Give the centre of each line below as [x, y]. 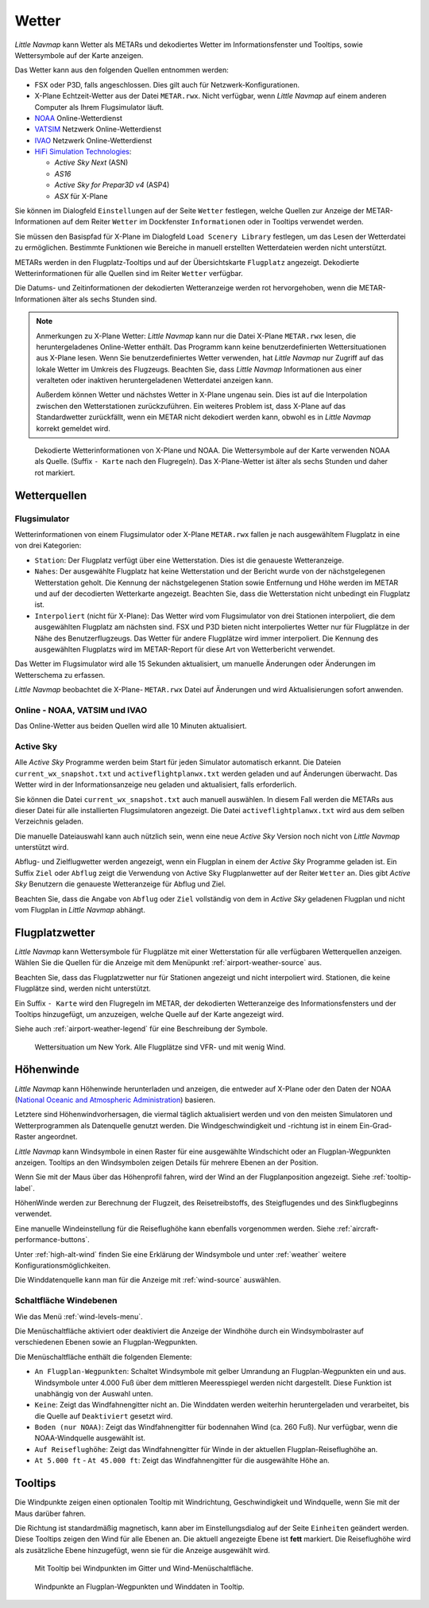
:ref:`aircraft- [357, 1228]
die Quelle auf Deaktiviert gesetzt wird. [104, 1415]
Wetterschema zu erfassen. [60, 675]
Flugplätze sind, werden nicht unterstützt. [83, 989]
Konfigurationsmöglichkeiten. [63, 1266]
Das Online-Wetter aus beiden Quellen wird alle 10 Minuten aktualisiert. [131, 726]
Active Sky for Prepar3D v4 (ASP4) [112, 185]
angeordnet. [58, 1137]
